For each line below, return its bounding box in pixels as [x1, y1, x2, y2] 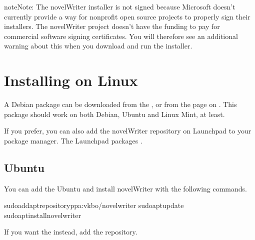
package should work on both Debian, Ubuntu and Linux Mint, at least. [4, 108, 225, 119]
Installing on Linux [4, 70, 138, 90]
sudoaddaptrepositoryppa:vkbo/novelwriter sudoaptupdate [4, 200, 184, 210]
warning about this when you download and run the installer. [4, 40, 192, 51]
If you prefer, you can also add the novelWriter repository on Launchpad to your [4, 125, 251, 136]
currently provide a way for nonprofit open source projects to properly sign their [4, 11, 250, 21]
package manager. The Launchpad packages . [4, 135, 142, 145]
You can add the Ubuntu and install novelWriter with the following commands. [4, 183, 247, 193]
